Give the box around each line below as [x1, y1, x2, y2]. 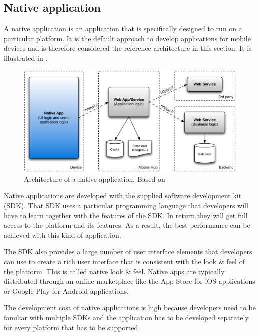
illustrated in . [4, 52, 48, 63]
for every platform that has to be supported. [4, 322, 140, 332]
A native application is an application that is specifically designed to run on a [4, 23, 242, 34]
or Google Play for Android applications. [4, 285, 129, 296]
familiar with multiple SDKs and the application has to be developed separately [4, 312, 249, 323]
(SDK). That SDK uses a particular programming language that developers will [4, 200, 248, 211]
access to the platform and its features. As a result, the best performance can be [4, 220, 250, 230]
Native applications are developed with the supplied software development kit [4, 190, 242, 201]
